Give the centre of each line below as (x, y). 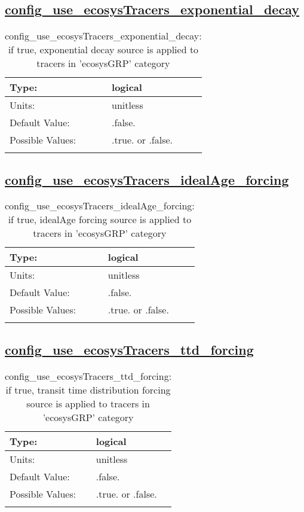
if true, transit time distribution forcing (88, 389)
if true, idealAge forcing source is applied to (100, 220)
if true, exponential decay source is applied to (103, 50)
